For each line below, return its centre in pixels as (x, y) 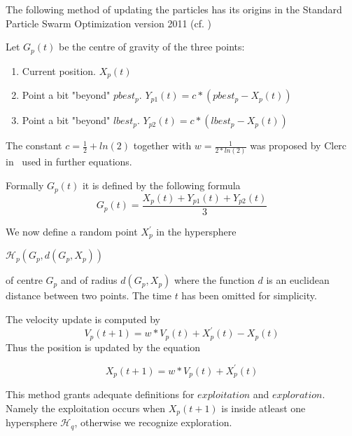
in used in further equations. (69, 162)
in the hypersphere (196, 231)
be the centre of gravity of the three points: (152, 47)
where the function (214, 280)
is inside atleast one (263, 408)
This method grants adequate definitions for (100, 394)
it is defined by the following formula (161, 185)
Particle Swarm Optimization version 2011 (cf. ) (109, 23)
